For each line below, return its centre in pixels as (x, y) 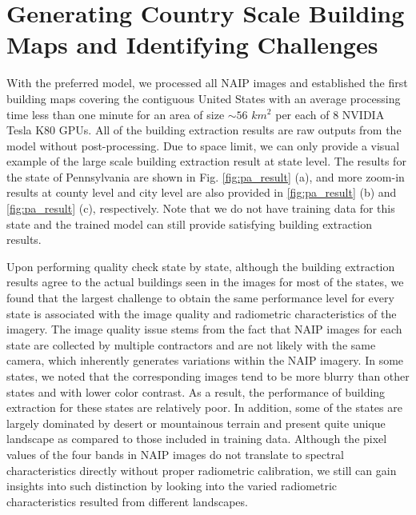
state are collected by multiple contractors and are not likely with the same (191, 344)
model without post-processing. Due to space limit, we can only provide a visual (203, 145)
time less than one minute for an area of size (116, 114)
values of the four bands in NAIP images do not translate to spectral (175, 454)
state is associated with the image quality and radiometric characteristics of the (202, 313)
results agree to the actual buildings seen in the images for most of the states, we (205, 282)
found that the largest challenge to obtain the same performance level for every (200, 298)
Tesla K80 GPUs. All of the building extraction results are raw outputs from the (204, 130)
